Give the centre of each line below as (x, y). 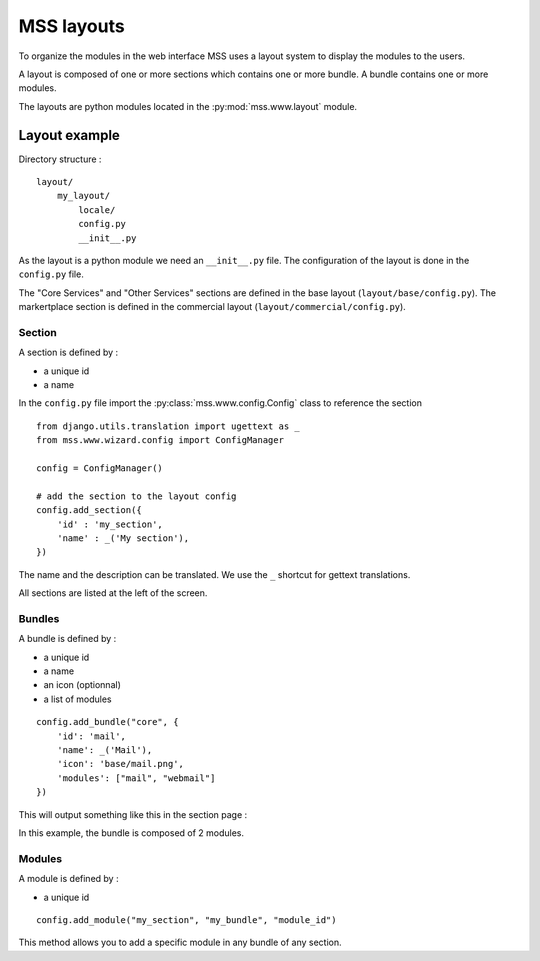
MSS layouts (71, 26)
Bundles (39, 618)
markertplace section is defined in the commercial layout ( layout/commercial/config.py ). (212, 307)
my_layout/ (83, 196)
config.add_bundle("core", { (107, 722)
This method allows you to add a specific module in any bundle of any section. (180, 942)
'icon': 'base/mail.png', (120, 764)
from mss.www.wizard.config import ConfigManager (160, 440)
